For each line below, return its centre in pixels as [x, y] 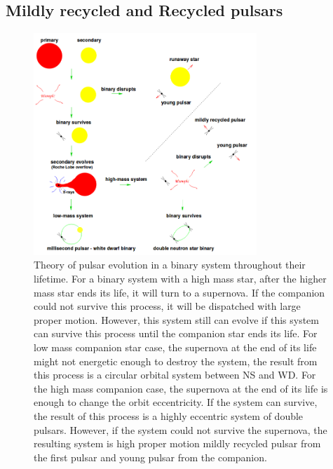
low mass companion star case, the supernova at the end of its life [175, 347]
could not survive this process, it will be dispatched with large [167, 306]
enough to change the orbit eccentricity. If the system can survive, [176, 402]
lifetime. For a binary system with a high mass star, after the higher [180, 279]
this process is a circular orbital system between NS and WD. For [175, 375]
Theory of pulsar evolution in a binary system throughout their [170, 265]
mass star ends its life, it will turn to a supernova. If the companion [179, 292]
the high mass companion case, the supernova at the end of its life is [181, 388]
